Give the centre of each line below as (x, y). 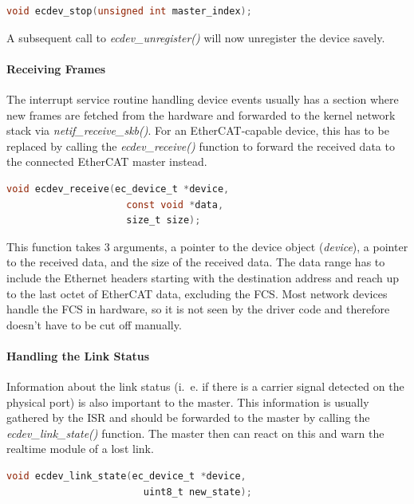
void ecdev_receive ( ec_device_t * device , (118, 189)
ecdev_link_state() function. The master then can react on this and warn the (195, 433)
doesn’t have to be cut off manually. (94, 324)
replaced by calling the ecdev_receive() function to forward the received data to (201, 146)
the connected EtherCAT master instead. (107, 161)
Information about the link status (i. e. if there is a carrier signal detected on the (205, 386)
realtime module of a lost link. (80, 449)
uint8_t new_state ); (197, 492)
